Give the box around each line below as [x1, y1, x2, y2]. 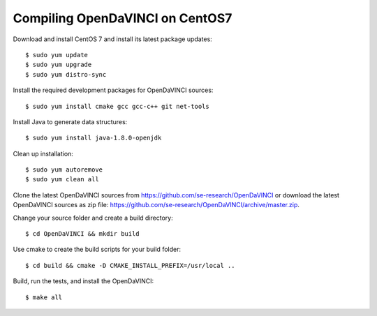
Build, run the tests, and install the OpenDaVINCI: [13, 277, 154, 285]
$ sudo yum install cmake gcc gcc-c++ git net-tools [25, 102, 209, 110]
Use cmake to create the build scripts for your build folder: [13, 245, 182, 254]
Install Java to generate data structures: [13, 117, 128, 126]
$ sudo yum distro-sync [25, 70, 107, 78]
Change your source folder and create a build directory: [13, 213, 174, 222]
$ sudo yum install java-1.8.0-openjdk [25, 134, 162, 142]
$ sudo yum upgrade [25, 61, 92, 69]
